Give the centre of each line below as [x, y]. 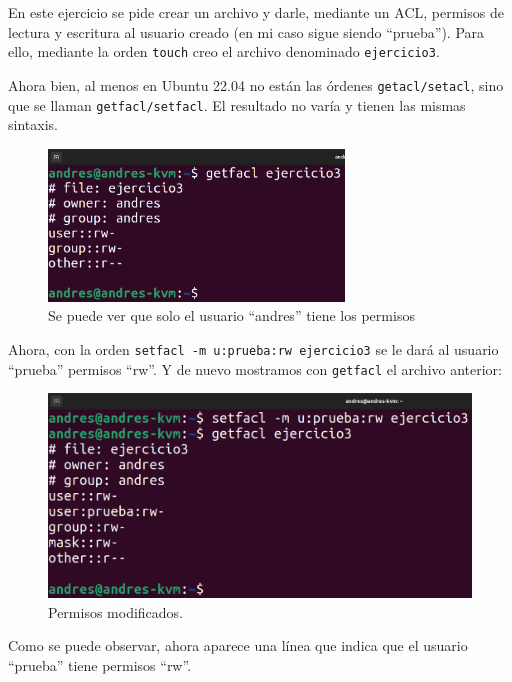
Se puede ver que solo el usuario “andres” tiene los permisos [231, 315]
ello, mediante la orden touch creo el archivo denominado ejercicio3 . [224, 51]
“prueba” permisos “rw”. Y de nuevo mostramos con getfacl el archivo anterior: [255, 368]
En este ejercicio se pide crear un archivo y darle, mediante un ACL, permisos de [256, 12]
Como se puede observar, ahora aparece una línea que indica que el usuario [238, 645]
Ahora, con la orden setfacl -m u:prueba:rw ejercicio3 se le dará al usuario [253, 348]
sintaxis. [33, 124]
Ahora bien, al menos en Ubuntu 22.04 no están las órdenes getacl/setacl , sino [256, 84]
